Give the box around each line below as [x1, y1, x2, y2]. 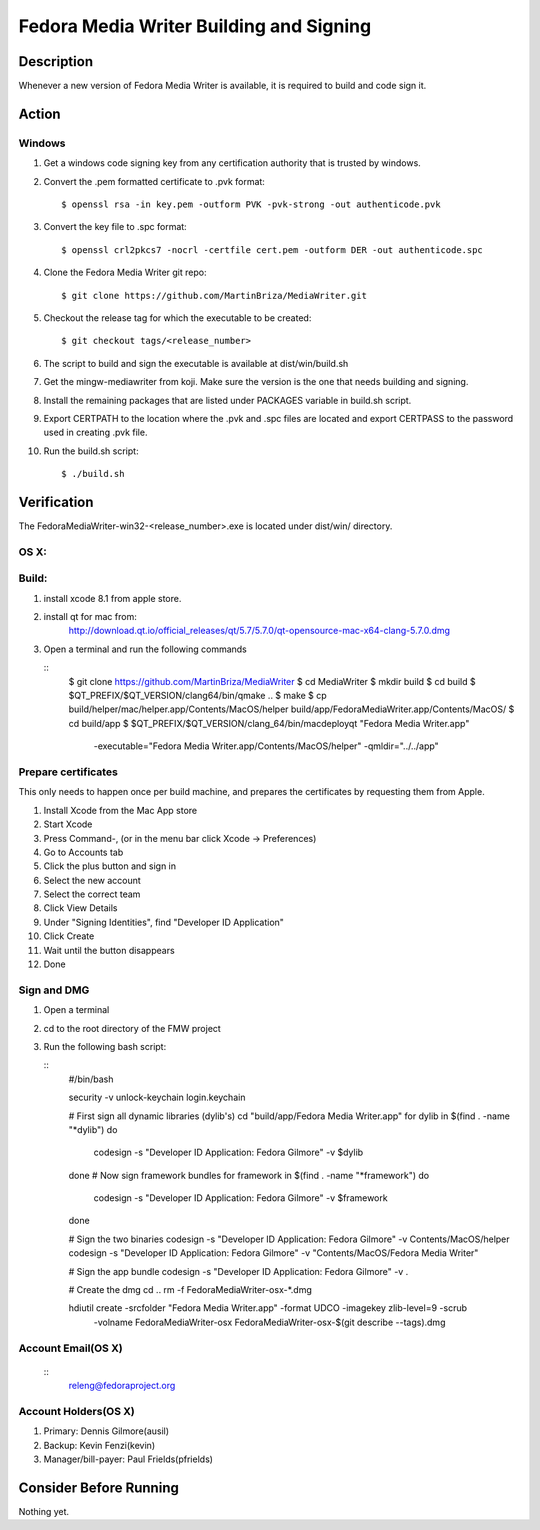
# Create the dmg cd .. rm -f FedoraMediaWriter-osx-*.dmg [68, 1284, 312, 1296]
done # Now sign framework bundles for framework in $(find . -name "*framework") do [68, 1169, 430, 1181]
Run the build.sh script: [43, 445, 139, 457]
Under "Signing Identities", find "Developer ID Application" [43, 916, 285, 928]
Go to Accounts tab [43, 846, 124, 858]
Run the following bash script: [43, 1040, 167, 1052]
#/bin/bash [68, 1073, 114, 1085]
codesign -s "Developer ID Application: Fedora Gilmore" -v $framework [93, 1192, 389, 1204]
